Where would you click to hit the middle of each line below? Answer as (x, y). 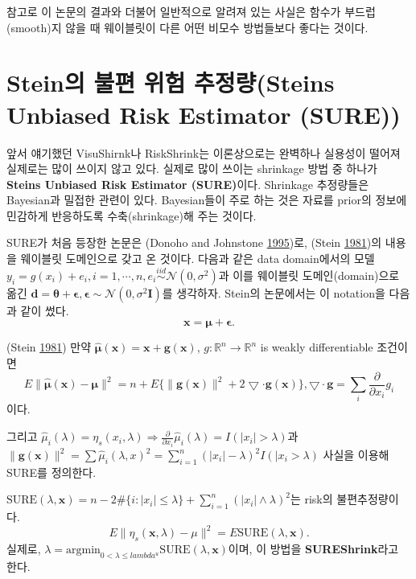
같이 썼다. (45, 310)
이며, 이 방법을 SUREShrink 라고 (313, 549)
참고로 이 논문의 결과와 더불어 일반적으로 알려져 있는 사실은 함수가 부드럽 (191, 11)
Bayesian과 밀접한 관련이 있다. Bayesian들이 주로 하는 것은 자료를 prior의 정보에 (207, 200)
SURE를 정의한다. (51, 472)
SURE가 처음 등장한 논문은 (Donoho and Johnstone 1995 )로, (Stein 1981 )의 (194, 242)
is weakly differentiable (317, 347)
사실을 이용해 (356, 454)
